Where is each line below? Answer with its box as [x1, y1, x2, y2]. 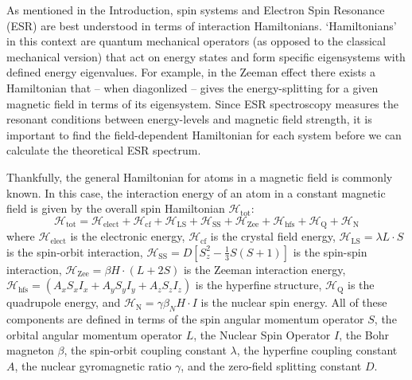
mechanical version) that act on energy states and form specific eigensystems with [6, 48, 406, 65]
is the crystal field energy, [210, 228, 336, 245]
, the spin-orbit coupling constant [64, 342, 227, 358]
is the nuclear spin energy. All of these [200, 294, 387, 311]
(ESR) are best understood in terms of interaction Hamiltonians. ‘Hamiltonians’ [6, 17, 397, 33]
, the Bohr [339, 326, 390, 343]
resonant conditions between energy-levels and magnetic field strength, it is [6, 111, 372, 127]
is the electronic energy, [70, 228, 185, 245]
